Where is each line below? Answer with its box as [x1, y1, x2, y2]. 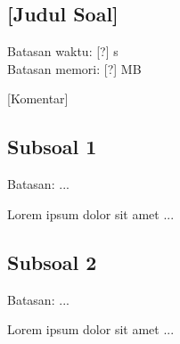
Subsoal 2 [7, 248, 97, 275]
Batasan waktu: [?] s [7, 42, 119, 61]
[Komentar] [7, 89, 69, 108]
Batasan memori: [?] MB [7, 59, 142, 78]
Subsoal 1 [7, 133, 97, 160]
